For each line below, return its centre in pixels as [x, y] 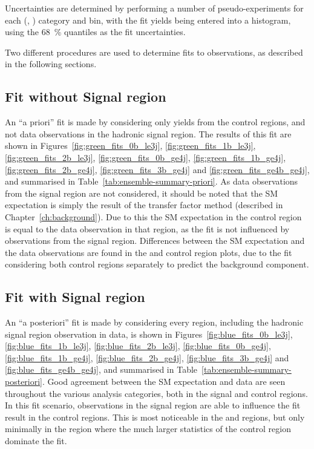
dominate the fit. [36, 441]
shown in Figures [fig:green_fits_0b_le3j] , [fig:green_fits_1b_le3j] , [130, 146]
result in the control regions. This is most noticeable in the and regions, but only [155, 417]
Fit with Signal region [75, 297]
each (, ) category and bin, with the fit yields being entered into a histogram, [148, 20]
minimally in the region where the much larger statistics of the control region [148, 429]
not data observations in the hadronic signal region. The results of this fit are [148, 133]
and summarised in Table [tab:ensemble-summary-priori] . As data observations [152, 181]
